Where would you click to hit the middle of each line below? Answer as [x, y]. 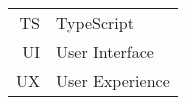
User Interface [105, 51]
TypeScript [95, 22]
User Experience [113, 80]
